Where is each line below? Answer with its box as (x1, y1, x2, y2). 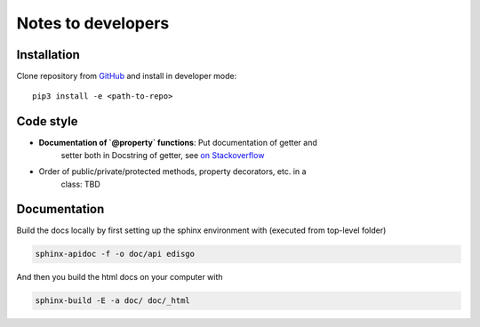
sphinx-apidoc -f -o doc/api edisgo (35, 249, 196, 259)
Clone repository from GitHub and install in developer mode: (16, 71, 237, 82)
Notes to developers (16, 13, 170, 33)
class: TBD (60, 179, 101, 189)
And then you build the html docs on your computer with (16, 272, 223, 283)
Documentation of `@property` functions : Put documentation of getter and (38, 138, 317, 148)
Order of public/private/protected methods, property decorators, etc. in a (38, 166, 307, 177)
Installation (16, 47, 80, 62)
